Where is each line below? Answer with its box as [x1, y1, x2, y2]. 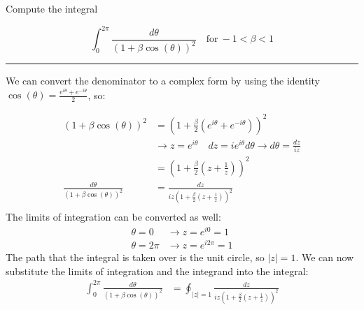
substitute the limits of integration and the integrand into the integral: [6, 263, 309, 278]
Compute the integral [6, 1, 98, 15]
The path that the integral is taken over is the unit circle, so [6, 250, 265, 265]
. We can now [295, 250, 354, 265]
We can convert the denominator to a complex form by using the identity [6, 73, 320, 88]
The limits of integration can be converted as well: [6, 209, 221, 224]
